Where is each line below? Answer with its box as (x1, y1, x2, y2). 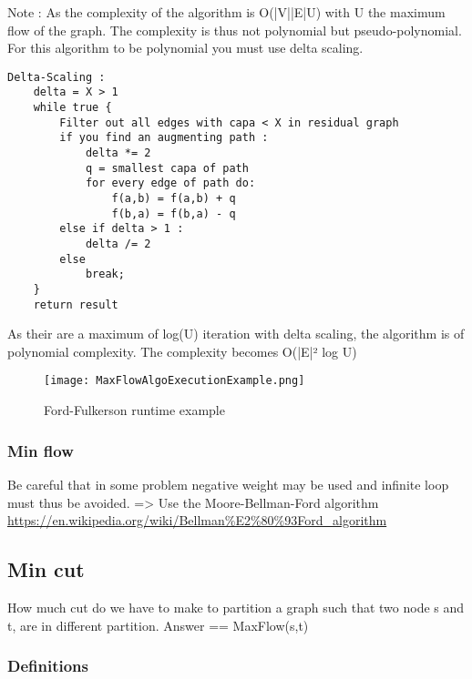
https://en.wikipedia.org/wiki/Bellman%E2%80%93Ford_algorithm (7, 511, 387, 530)
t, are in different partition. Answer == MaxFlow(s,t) (7, 615, 309, 634)
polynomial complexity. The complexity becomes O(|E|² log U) (7, 341, 357, 360)
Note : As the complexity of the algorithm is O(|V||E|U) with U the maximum (7, 3, 446, 21)
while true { (33, 101, 112, 115)
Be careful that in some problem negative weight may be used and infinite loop (7, 474, 449, 493)
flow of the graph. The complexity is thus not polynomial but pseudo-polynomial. (7, 20, 462, 39)
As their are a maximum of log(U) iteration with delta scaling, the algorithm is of (7, 324, 465, 343)
